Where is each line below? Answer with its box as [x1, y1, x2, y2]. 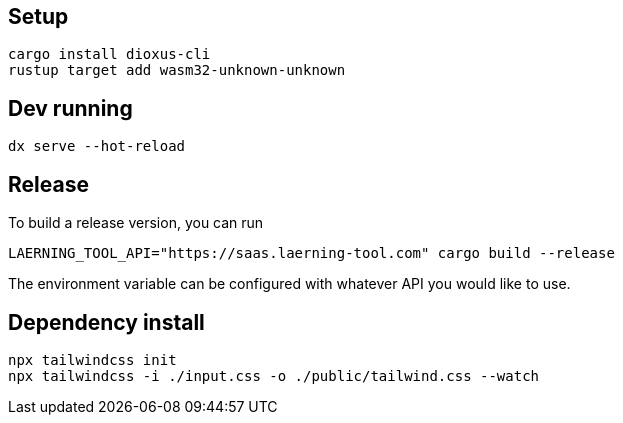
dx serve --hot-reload [8, 138, 186, 155]
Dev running [8, 95, 133, 121]
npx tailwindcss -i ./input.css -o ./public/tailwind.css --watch [8, 367, 540, 384]
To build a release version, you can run [8, 214, 264, 232]
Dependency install [8, 309, 205, 335]
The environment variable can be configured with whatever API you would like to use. [8, 275, 571, 293]
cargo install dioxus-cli [8, 46, 211, 63]
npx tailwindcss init [8, 351, 177, 368]
